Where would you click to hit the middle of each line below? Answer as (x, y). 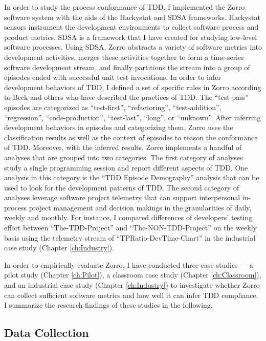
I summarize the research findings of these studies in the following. (108, 305)
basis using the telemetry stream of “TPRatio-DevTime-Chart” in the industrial (130, 237)
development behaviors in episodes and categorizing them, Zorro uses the (119, 127)
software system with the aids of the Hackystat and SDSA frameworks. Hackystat (132, 17)
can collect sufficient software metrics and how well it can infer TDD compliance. (131, 295)
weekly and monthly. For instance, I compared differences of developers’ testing (128, 217)
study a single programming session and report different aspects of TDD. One (126, 167)
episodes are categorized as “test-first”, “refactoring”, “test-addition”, (113, 107)
